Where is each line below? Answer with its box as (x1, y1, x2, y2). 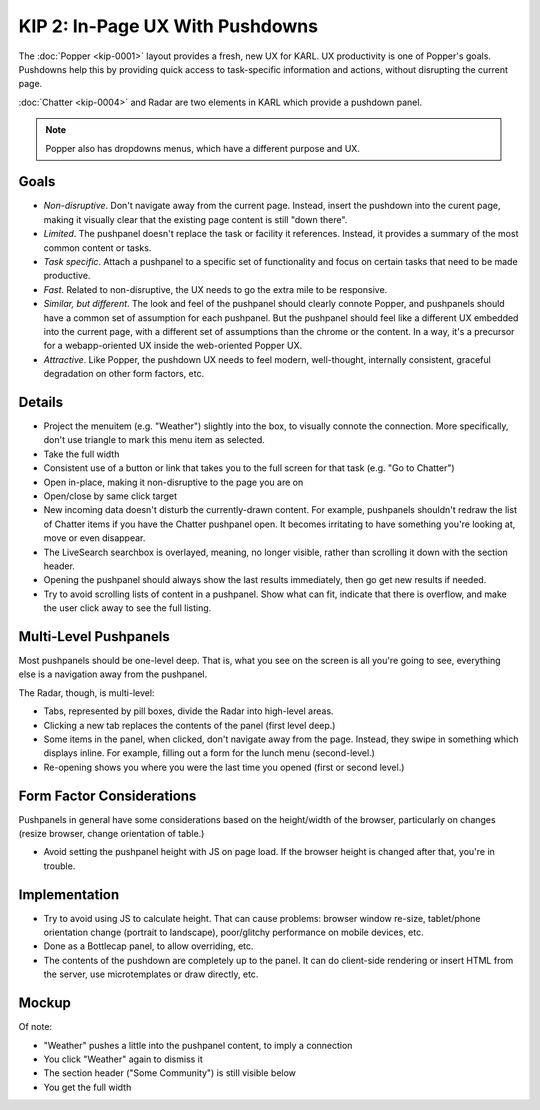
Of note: (18, 1021, 53, 1033)
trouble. (43, 860, 76, 872)
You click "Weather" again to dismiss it (43, 1053, 204, 1065)
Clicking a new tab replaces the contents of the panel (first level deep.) (43, 719, 336, 731)
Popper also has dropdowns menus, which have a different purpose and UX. (45, 142, 360, 154)
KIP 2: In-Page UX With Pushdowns (18, 15, 319, 37)
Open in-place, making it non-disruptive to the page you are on (43, 476, 304, 488)
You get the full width (43, 1081, 132, 1093)
